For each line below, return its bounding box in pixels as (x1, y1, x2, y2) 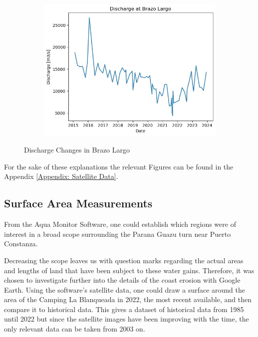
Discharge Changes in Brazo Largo (24, 145, 130, 155)
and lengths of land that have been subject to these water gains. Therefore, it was (4, 265, 255, 275)
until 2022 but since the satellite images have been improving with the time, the (4, 314, 249, 324)
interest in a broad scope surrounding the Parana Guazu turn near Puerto (4, 228, 231, 239)
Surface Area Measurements (4, 195, 153, 211)
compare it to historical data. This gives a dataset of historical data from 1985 (4, 304, 244, 314)
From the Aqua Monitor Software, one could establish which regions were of (4, 219, 236, 229)
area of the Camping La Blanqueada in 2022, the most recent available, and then (4, 294, 252, 305)
